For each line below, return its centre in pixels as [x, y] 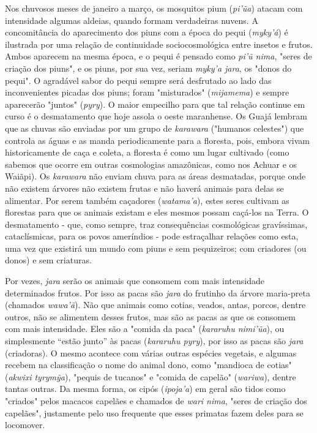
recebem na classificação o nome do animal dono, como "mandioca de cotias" [148, 365]
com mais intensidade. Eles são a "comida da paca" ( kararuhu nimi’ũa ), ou [145, 329]
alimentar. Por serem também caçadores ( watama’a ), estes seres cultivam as [147, 200]
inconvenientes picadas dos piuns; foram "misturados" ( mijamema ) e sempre [147, 92]
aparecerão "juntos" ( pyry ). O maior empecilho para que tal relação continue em [155, 104]
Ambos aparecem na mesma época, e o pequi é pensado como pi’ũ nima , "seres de [158, 56]
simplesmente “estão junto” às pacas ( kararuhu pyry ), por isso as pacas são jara [154, 341]
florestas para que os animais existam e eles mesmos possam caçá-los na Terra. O [157, 212]
